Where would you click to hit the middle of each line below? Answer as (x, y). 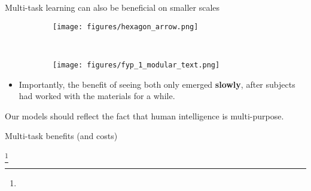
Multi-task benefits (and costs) (61, 136)
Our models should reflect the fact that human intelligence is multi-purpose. (144, 115)
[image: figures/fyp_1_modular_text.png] (136, 65)
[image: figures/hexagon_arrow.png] (126, 27)
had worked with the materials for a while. (97, 96)
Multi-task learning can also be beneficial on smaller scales (112, 7)
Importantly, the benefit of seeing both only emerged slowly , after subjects (157, 84)
